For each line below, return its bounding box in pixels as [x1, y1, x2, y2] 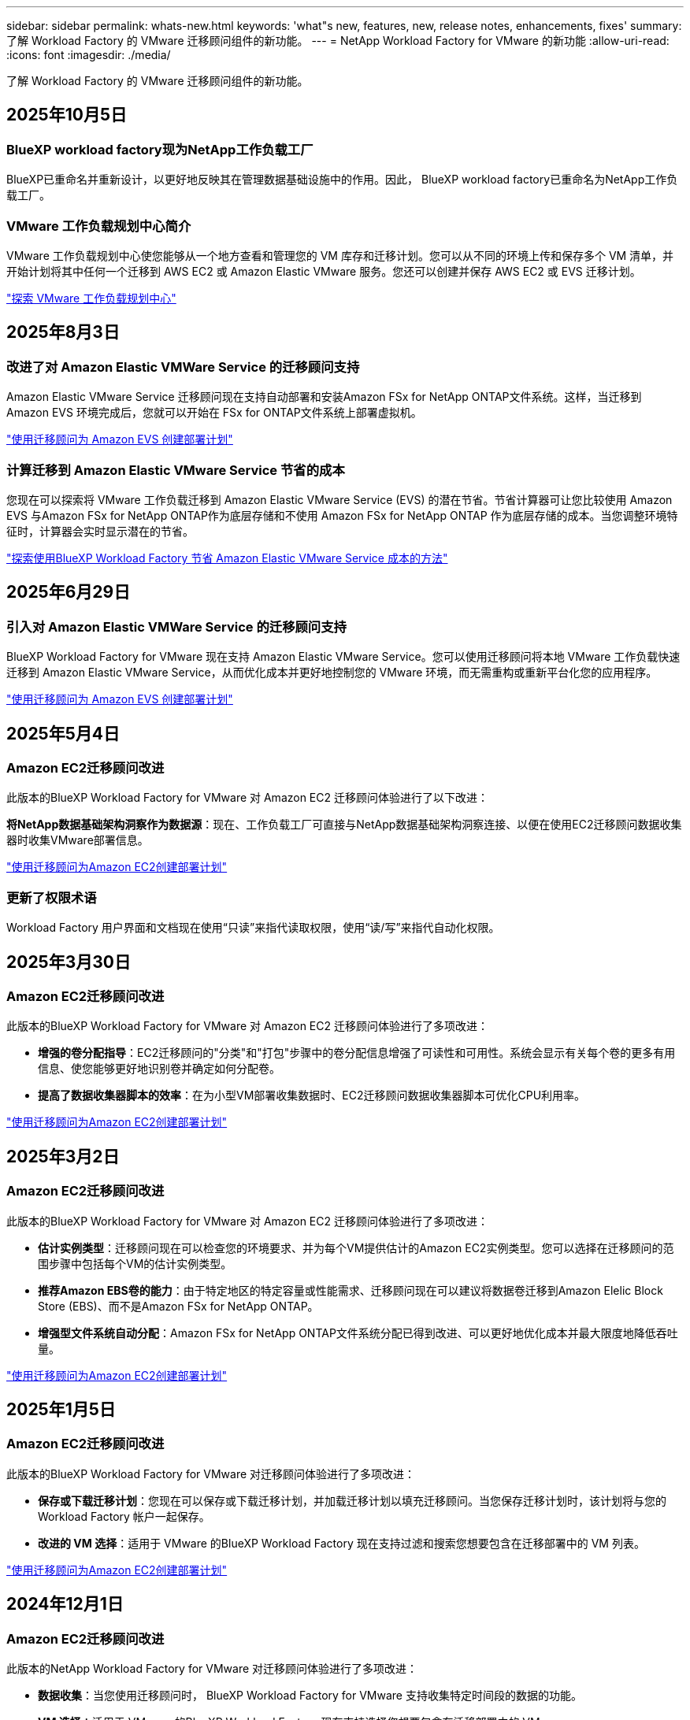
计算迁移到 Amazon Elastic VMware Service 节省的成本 [6, 462, 345, 478]
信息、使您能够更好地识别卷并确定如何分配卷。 [38, 1062, 280, 1076]
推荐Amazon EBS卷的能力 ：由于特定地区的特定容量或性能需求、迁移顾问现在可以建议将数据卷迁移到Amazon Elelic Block [38, 1283, 663, 1297]
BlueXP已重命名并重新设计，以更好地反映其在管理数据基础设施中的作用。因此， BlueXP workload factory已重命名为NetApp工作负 [6, 172, 678, 187]
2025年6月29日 [6, 582, 131, 602]
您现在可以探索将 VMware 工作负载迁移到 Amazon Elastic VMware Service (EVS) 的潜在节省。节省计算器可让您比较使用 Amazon [6, 492, 673, 506]
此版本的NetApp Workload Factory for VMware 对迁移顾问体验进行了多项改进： [6, 1662, 418, 1675]
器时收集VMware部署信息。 [6, 833, 149, 847]
